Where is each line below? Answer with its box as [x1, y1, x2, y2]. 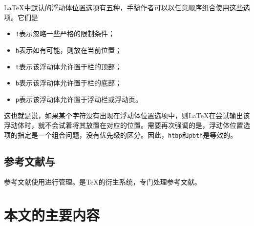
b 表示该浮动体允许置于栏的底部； [15, 78, 122, 88]
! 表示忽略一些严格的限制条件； [15, 28, 115, 39]
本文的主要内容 [4, 205, 100, 225]
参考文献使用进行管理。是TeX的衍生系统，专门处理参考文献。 [4, 176, 201, 186]
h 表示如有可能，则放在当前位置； [15, 44, 122, 55]
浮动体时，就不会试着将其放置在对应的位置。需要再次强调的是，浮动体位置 [4, 120, 243, 130]
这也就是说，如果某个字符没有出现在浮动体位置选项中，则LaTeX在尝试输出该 [4, 110, 250, 121]
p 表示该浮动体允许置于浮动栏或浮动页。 [15, 94, 142, 104]
